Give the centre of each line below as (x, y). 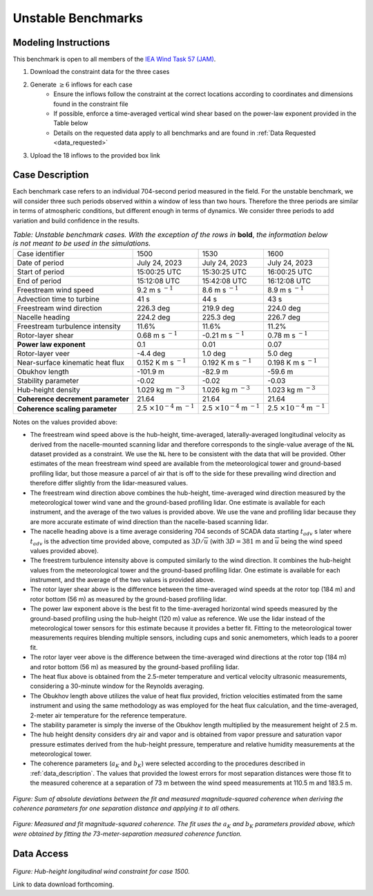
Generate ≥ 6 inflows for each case (81, 84)
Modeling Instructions (61, 43)
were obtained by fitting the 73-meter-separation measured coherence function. (127, 834)
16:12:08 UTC (289, 281)
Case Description (51, 175)
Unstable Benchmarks (78, 18)
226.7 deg (284, 317)
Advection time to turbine (58, 299)
